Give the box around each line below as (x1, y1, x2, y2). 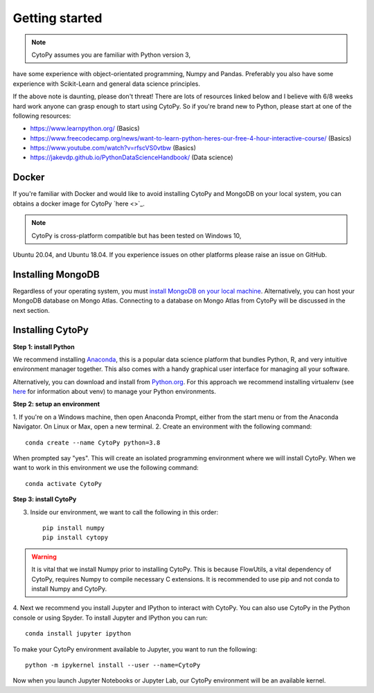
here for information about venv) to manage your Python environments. (12, 388, 216, 396)
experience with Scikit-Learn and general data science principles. (12, 80, 201, 88)
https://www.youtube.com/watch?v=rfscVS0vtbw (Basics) (30, 144, 197, 152)
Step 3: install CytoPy (12, 495, 77, 503)
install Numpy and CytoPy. (31, 584, 107, 593)
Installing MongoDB (12, 269, 100, 280)
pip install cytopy (42, 534, 109, 541)
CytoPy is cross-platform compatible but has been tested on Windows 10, (31, 231, 242, 240)
